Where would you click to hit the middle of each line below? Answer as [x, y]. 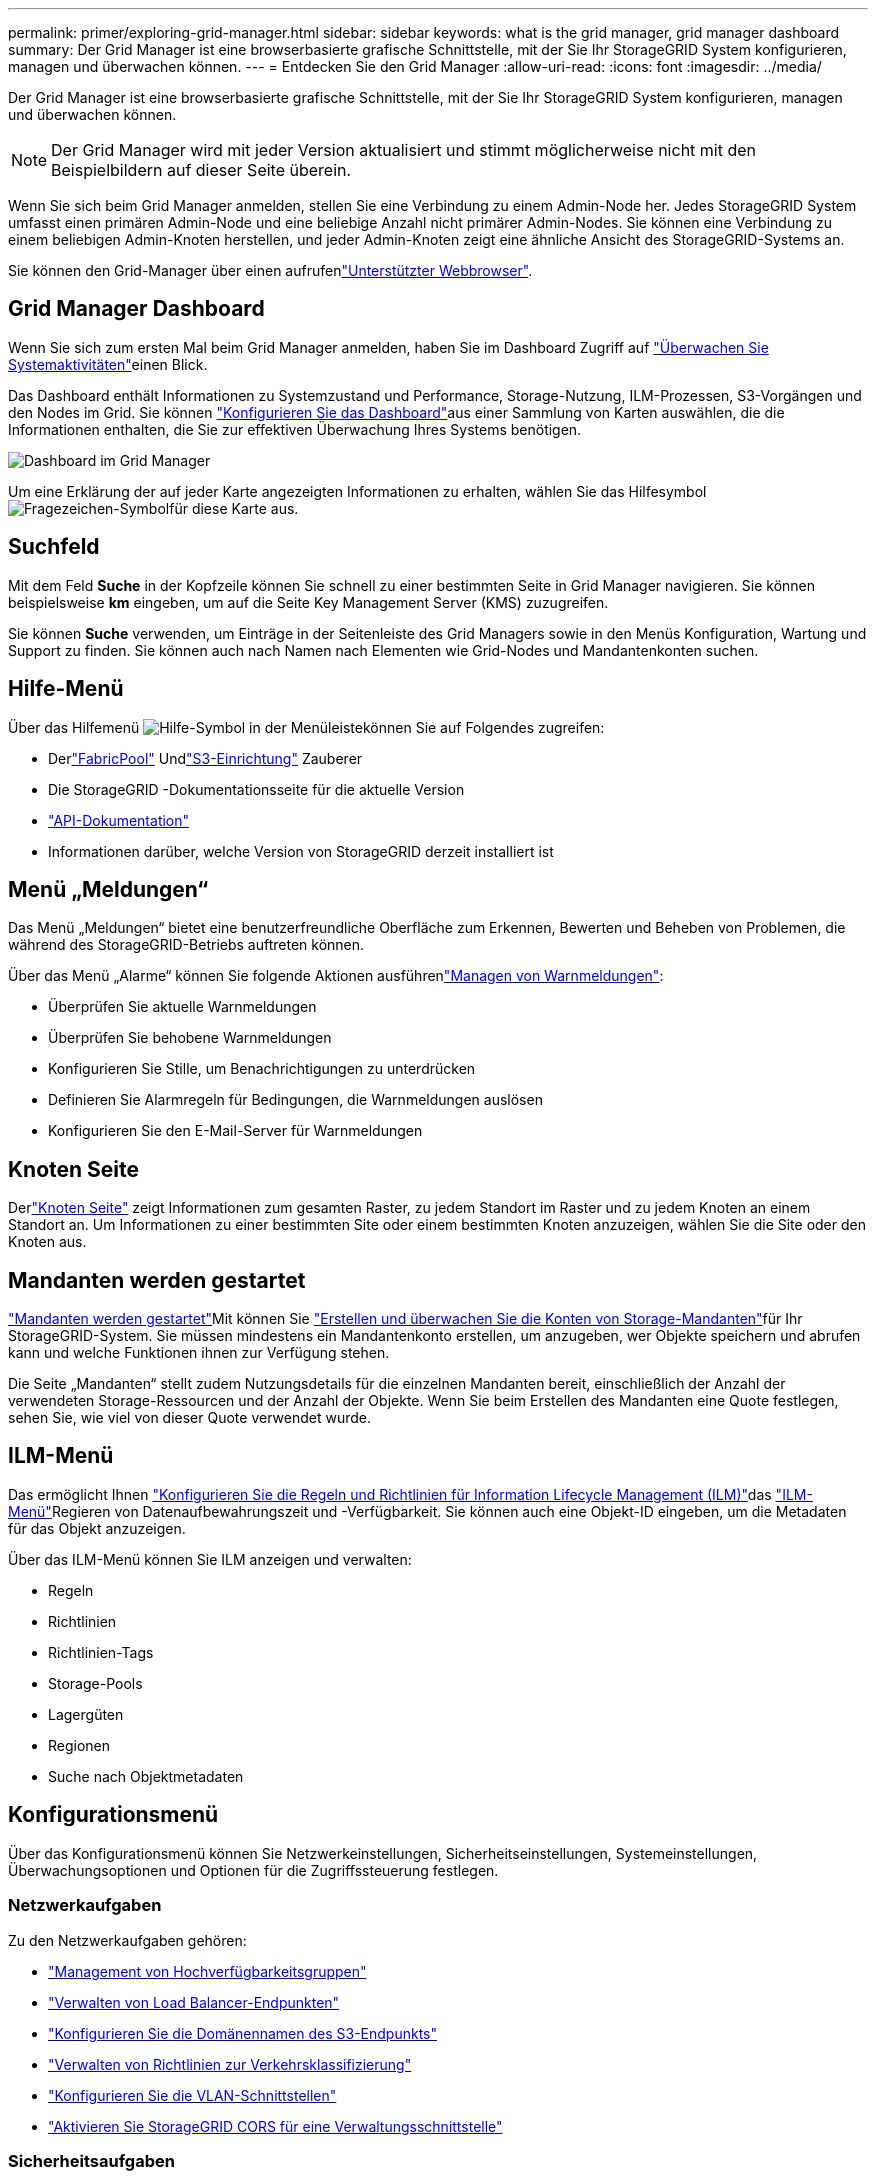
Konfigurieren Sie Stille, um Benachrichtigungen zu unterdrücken [262, 1069]
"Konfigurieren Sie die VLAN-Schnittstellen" [192, 2095]
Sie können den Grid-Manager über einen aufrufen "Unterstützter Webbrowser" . [270, 270]
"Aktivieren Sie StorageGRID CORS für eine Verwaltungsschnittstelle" [275, 2126]
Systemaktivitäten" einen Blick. [108, 364]
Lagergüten [86, 1714]
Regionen [79, 1745]
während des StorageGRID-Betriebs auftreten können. [186, 945]
